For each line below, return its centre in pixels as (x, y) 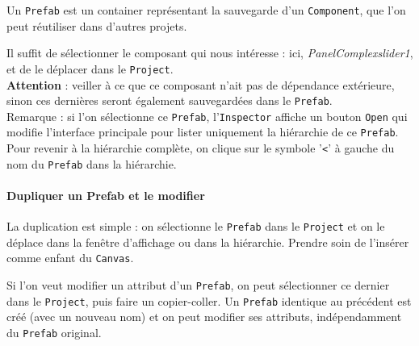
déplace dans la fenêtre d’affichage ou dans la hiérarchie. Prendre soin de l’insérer (208, 242)
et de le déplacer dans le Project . (90, 68)
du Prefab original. (54, 332)
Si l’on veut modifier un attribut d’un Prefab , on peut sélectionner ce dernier (198, 285)
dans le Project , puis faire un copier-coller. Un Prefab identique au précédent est (209, 300)
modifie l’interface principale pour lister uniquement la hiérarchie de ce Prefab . (203, 132)
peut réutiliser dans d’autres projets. (97, 25)
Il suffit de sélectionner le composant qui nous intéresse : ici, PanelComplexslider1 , (210, 53)
